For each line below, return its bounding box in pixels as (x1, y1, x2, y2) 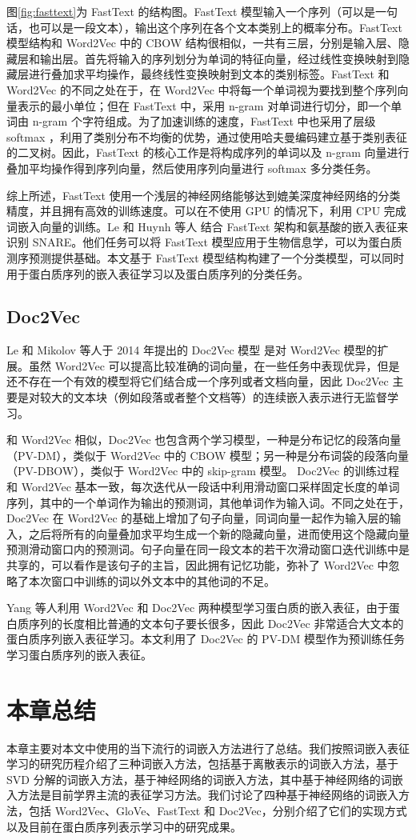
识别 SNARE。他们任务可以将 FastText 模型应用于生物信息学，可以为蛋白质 (6, 234, 402, 250)
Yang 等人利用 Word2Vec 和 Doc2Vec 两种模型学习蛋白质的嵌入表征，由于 (6, 599, 389, 616)
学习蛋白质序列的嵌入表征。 (6, 646, 152, 662)
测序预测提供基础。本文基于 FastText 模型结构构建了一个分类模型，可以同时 (6, 249, 405, 266)
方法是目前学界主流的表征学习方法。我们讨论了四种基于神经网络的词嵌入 (17, 786, 398, 803)
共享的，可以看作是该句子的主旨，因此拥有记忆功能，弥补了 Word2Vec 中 (6, 557, 389, 574)
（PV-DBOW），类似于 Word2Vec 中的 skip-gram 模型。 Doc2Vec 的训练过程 (6, 462, 399, 479)
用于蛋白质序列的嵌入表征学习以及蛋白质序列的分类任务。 (6, 265, 309, 282)
